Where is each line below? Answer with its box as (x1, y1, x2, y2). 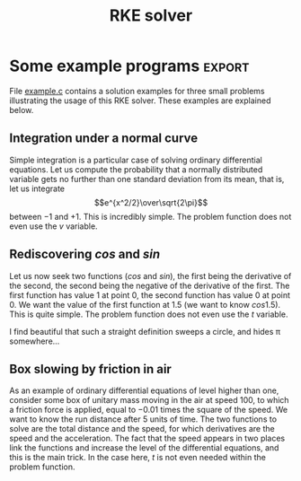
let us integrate (9, 183, 66, 194)
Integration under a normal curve (9, 131, 199, 146)
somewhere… (9, 336, 60, 346)
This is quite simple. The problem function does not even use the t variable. (9, 309, 288, 319)
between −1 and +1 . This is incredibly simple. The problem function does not (9, 211, 292, 222)
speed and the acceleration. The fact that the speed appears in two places (9, 433, 286, 444)
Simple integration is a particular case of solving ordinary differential (9, 154, 262, 165)
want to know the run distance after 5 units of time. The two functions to (9, 414, 277, 424)
